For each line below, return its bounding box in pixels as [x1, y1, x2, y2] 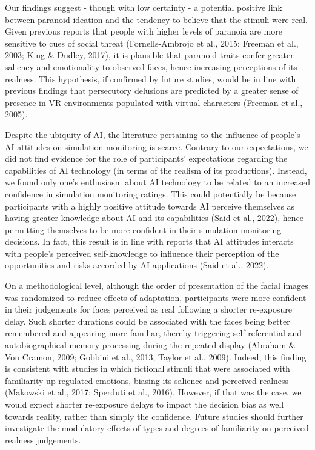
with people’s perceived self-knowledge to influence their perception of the [5, 247, 279, 259]
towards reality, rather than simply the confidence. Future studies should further [5, 409, 303, 422]
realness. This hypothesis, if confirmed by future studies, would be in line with [5, 72, 296, 85]
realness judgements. [5, 433, 81, 446]
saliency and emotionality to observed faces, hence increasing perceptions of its [5, 60, 297, 73]
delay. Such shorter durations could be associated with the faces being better [5, 314, 290, 327]
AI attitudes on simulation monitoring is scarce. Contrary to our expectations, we [5, 140, 308, 153]
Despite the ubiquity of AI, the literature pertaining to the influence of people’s [5, 128, 300, 141]
